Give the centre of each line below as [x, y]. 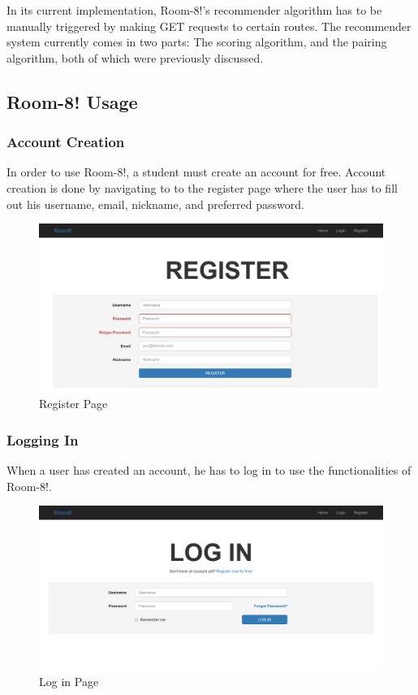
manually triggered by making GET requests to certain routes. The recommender [209, 26]
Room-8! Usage [72, 101]
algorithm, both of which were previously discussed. [135, 57]
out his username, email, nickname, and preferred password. [155, 204]
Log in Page [69, 682]
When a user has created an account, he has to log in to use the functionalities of [209, 470]
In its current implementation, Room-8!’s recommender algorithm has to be [194, 10]
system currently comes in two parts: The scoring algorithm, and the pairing [197, 42]
